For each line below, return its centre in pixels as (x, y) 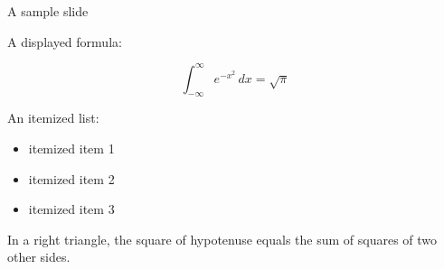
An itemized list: (53, 118)
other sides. (39, 257)
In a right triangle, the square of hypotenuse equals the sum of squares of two (222, 239)
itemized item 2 (71, 178)
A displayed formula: (65, 41)
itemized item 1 (71, 148)
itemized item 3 (71, 209)
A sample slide (48, 11)
